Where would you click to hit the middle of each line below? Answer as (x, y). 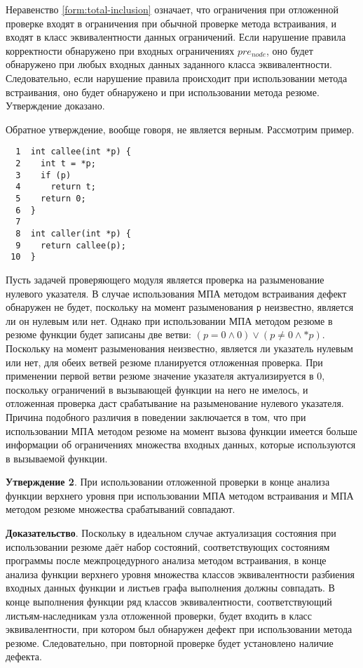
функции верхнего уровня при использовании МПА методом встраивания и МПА (180, 495)
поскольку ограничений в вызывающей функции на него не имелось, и (157, 389)
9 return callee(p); (71, 245)
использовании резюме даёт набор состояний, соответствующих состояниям (168, 546)
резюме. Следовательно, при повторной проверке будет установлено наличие (170, 642)
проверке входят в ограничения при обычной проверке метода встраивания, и (171, 23)
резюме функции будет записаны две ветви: (98, 334)
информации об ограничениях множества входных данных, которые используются (181, 445)
